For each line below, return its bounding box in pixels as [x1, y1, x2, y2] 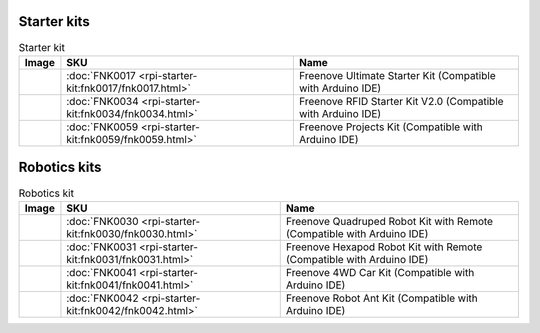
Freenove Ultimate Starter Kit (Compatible [298, 68, 496, 82]
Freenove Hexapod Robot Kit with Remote [285, 240, 483, 254]
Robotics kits [18, 159, 102, 176]
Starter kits [18, 13, 90, 30]
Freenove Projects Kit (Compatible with [298, 120, 484, 134]
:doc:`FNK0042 [66, 291, 139, 305]
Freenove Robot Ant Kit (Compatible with [285, 291, 479, 305]
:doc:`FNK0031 [66, 240, 137, 254]
